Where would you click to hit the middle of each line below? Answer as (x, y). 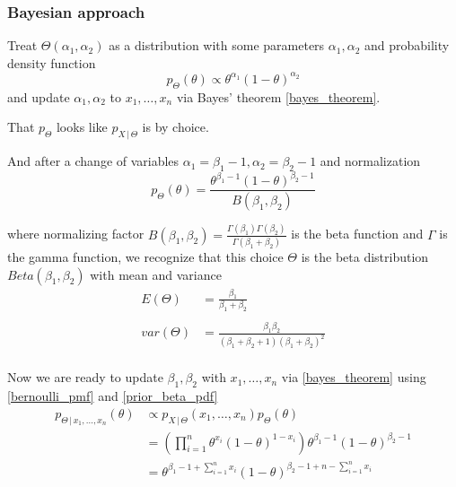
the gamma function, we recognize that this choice (145, 256)
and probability (407, 45)
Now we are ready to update (85, 377)
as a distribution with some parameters (217, 45)
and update (39, 96)
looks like (82, 127)
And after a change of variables (93, 161)
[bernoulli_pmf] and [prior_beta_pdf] (113, 396)
